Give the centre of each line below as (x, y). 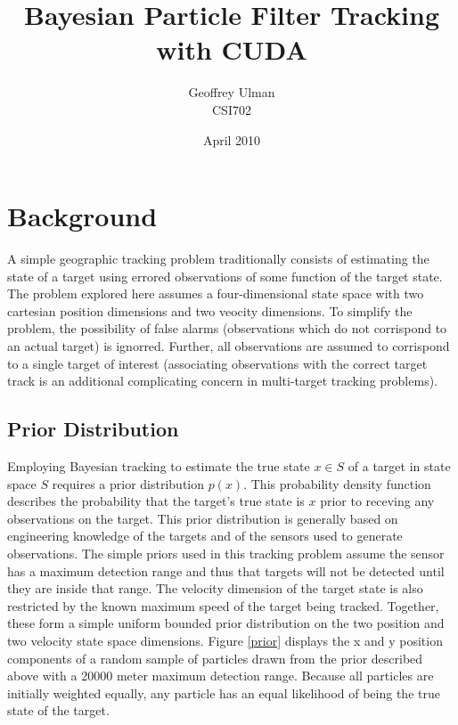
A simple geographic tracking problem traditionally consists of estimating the (218, 259)
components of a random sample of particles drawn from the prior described (215, 658)
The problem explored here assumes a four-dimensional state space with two (216, 293)
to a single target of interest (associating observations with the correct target (217, 363)
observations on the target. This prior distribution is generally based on (203, 518)
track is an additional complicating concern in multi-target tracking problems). (222, 381)
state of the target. (58, 710)
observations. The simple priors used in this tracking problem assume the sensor (226, 553)
